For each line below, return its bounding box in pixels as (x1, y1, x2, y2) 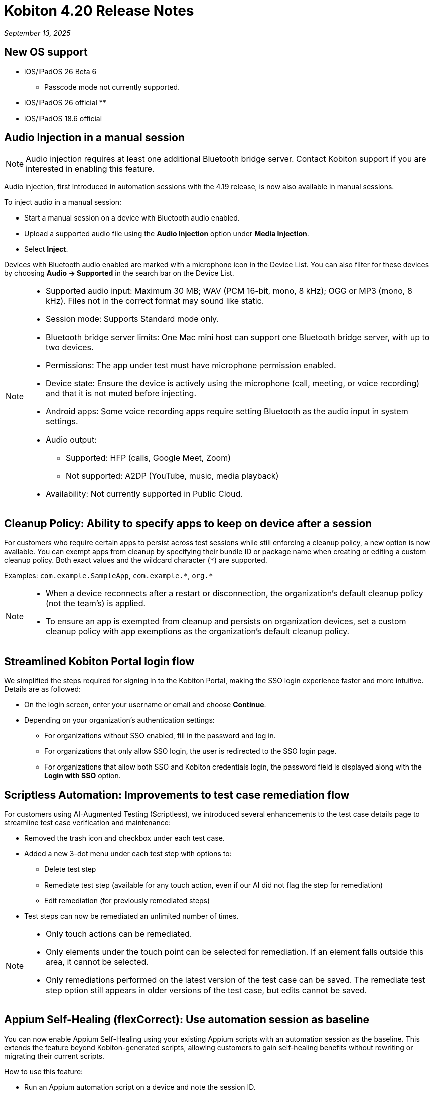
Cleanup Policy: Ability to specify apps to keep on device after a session (4, 517, 372, 530)
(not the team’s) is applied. (46, 598, 146, 609)
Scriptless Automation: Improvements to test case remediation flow (4, 788, 350, 801)
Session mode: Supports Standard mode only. (46, 314, 219, 324)
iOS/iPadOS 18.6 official (24, 114, 102, 123)
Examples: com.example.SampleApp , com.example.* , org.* (4, 571, 213, 580)
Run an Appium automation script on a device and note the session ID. (24, 1082, 256, 1091)
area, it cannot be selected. (46, 956, 149, 967)
